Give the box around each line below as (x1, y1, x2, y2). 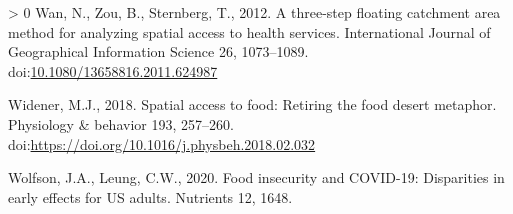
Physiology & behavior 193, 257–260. (8, 113, 234, 134)
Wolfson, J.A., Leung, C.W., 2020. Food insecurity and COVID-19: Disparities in (8, 167, 505, 188)
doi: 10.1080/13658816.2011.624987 (8, 60, 218, 81)
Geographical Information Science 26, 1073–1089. (8, 41, 309, 62)
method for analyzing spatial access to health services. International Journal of (8, 21, 491, 42)
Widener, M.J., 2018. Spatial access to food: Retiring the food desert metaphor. (8, 94, 497, 115)
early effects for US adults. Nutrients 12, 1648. (8, 186, 293, 207)
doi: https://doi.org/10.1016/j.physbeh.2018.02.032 (8, 133, 316, 154)
